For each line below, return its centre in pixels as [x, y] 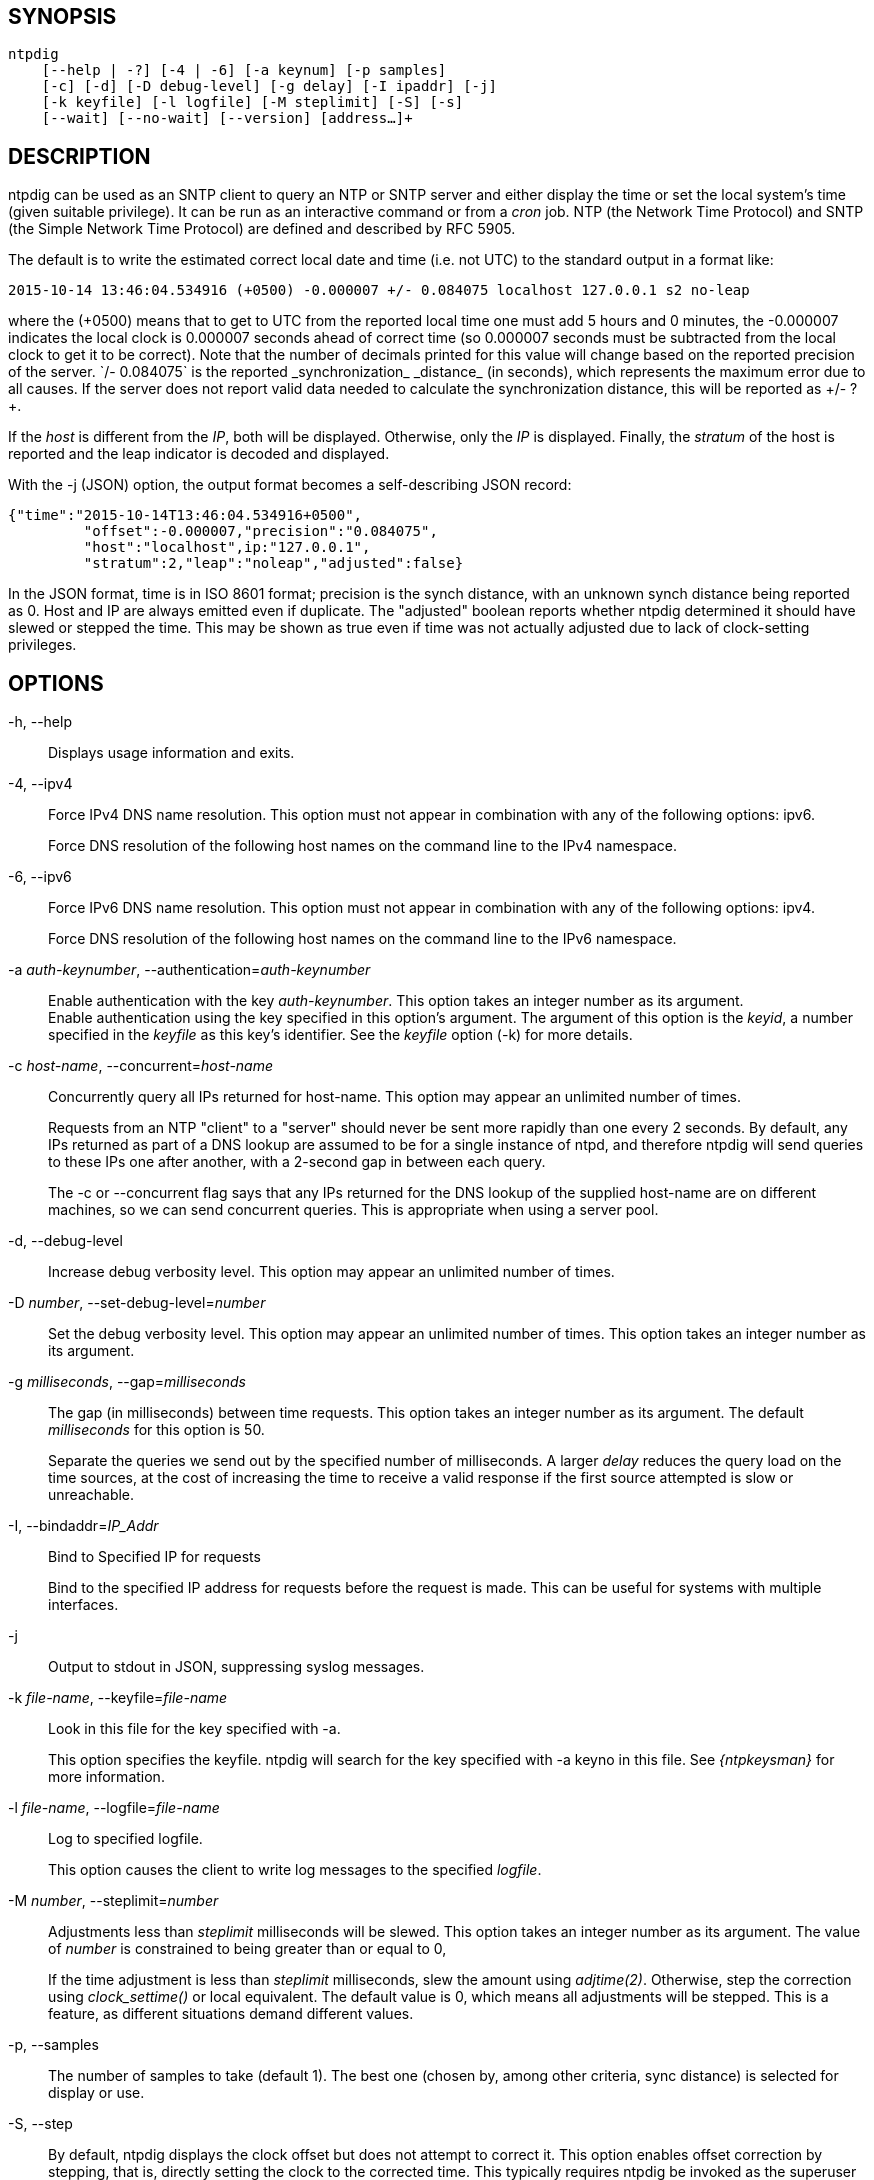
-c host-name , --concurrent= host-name [141, 1066]
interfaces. [83, 1605]
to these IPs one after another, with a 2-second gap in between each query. [297, 1162]
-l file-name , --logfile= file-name [114, 1808]
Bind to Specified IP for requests [154, 1557]
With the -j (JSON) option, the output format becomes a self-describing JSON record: [290, 485]
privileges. [42, 645]
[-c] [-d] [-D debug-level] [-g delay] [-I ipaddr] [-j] [269, 86]
